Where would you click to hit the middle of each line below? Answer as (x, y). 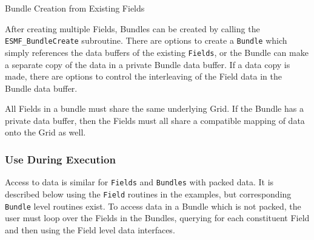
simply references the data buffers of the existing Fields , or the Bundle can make (157, 52)
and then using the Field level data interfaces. (90, 229)
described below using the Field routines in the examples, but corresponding (148, 194)
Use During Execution (60, 159)
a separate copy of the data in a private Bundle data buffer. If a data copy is (148, 64)
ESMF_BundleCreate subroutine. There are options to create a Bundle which (146, 40)
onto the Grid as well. (45, 132)
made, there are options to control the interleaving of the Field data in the (143, 76)
